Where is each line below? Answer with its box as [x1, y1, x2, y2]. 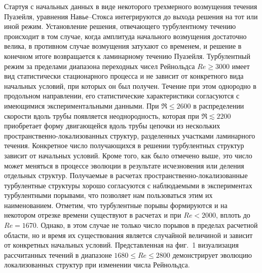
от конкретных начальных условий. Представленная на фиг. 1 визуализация [4, 240, 239, 250]
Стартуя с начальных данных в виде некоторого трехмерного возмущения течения [4, 1, 257, 11]
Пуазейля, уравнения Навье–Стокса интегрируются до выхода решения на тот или [4, 11, 258, 21]
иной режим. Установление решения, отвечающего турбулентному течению [4, 21, 236, 31]
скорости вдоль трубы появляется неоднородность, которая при [4, 110, 199, 121]
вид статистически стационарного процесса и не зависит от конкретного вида [4, 71, 244, 81]
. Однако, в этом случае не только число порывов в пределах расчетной [36, 220, 258, 230]
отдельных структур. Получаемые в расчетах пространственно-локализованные [4, 170, 248, 181]
